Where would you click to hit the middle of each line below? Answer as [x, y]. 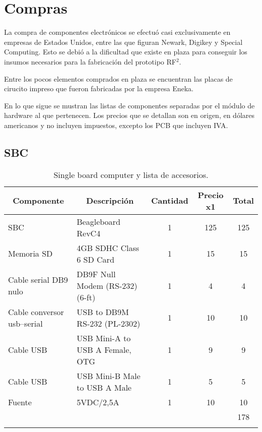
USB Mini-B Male [109, 376]
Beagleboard [99, 221]
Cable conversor [36, 312]
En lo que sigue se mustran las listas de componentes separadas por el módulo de [129, 105]
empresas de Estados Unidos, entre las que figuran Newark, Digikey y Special [123, 42]
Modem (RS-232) [107, 285]
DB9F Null [96, 274]
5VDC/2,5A [98, 402]
